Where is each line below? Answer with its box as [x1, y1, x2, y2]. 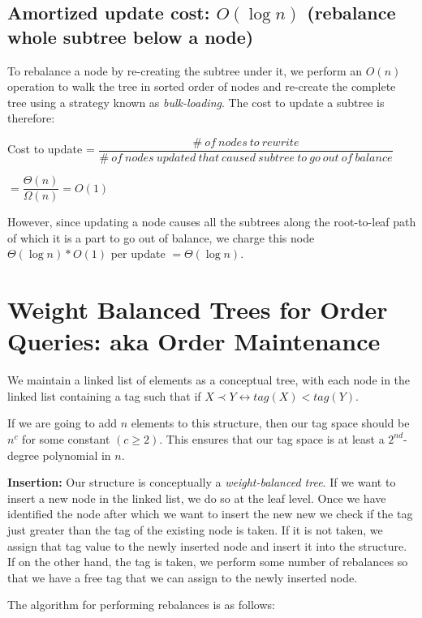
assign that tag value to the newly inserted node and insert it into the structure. [7, 537, 407, 554]
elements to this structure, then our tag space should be [131, 414, 410, 431]
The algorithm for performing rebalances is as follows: [7, 596, 275, 613]
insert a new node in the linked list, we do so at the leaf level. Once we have [7, 489, 386, 506]
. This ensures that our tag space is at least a [159, 430, 385, 447]
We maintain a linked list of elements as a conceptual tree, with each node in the [7, 371, 411, 388]
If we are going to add [7, 414, 117, 431]
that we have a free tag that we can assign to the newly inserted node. [7, 569, 358, 586]
